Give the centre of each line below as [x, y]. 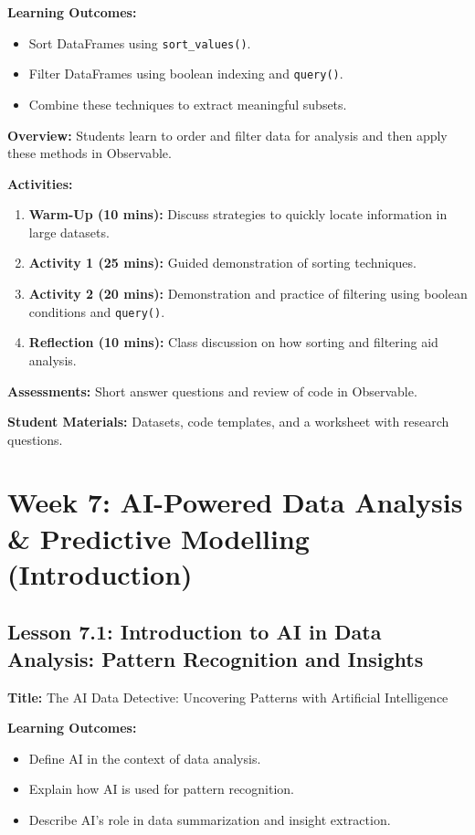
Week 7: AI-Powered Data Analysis [235, 502]
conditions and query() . [97, 311]
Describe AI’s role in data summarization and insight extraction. [210, 819]
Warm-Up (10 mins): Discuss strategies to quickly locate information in [238, 214]
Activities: [40, 183]
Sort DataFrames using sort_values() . [140, 42]
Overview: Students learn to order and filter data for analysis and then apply [227, 135]
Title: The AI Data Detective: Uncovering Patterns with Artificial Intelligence [228, 697]
